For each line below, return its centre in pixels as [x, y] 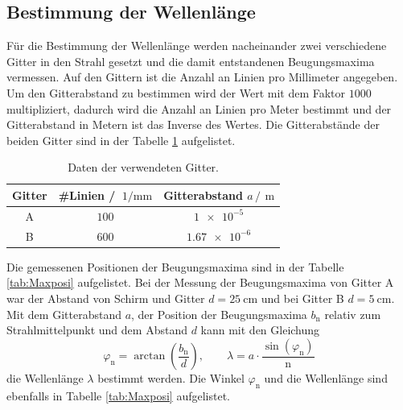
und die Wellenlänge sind [326, 378]
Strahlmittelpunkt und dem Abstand [97, 330]
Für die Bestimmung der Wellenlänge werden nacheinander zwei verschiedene [197, 46]
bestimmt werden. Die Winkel [171, 378]
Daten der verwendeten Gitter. [143, 167]
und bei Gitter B [302, 298]
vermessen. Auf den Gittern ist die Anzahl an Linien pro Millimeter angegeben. [202, 77]
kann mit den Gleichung [260, 330]
